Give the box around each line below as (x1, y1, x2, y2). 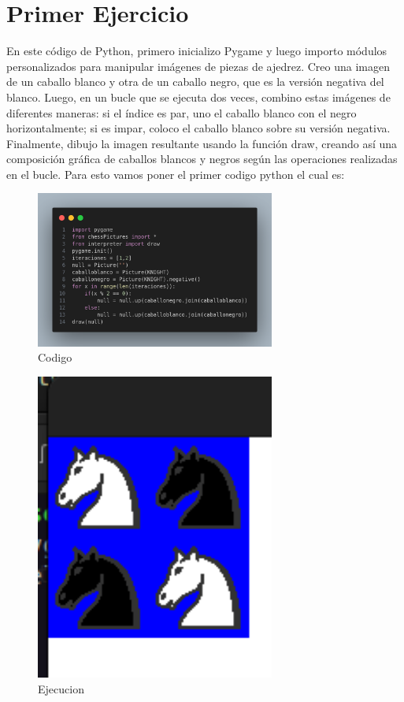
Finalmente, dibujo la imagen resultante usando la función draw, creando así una (6, 135, 398, 151)
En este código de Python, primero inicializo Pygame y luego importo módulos (6, 43, 387, 59)
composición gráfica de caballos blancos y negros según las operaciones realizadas (6, 150, 398, 167)
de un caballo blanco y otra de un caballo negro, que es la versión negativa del (6, 73, 384, 90)
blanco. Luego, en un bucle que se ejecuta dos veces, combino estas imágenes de (6, 88, 391, 105)
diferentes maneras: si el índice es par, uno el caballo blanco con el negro (6, 104, 357, 121)
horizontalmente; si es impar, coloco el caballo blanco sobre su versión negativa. (6, 120, 391, 136)
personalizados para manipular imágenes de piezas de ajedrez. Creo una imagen (6, 58, 390, 74)
